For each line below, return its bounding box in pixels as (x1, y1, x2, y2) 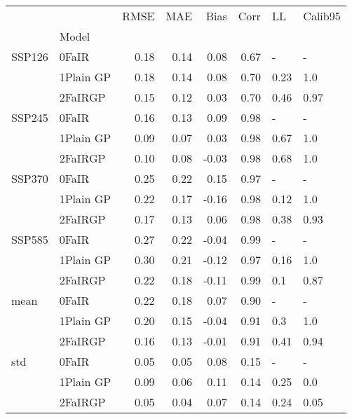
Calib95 (303, 8, 341, 24)
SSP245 (11, 109, 48, 125)
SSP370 (11, 170, 48, 186)
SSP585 (11, 231, 48, 247)
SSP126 (11, 48, 48, 64)
